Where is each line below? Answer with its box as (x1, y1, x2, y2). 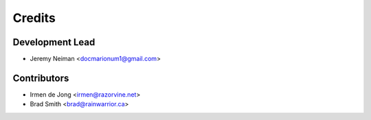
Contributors (12, 72, 69, 84)
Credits (12, 10, 56, 25)
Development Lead (12, 36, 95, 48)
